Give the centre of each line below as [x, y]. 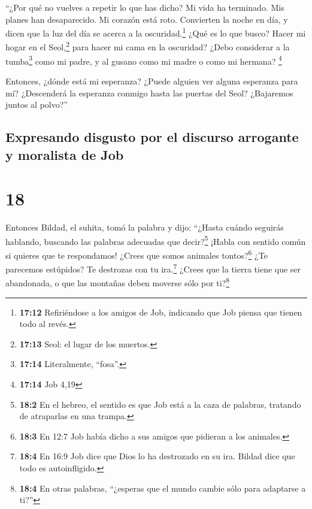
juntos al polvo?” [37, 104]
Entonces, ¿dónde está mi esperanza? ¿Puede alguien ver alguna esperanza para [152, 81]
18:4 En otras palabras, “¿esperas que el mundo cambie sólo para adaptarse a [163, 488]
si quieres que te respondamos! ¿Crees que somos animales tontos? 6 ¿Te [137, 254]
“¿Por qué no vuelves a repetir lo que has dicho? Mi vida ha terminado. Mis [145, 7]
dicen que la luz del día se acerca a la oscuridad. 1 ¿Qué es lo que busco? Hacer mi [156, 32]
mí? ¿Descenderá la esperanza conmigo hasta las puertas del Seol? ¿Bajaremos [149, 93]
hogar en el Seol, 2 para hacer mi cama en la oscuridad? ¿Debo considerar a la [148, 46]
